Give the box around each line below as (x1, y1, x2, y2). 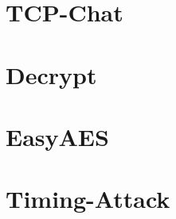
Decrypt (6, 58, 97, 90)
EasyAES (6, 120, 109, 152)
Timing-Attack (6, 182, 170, 215)
